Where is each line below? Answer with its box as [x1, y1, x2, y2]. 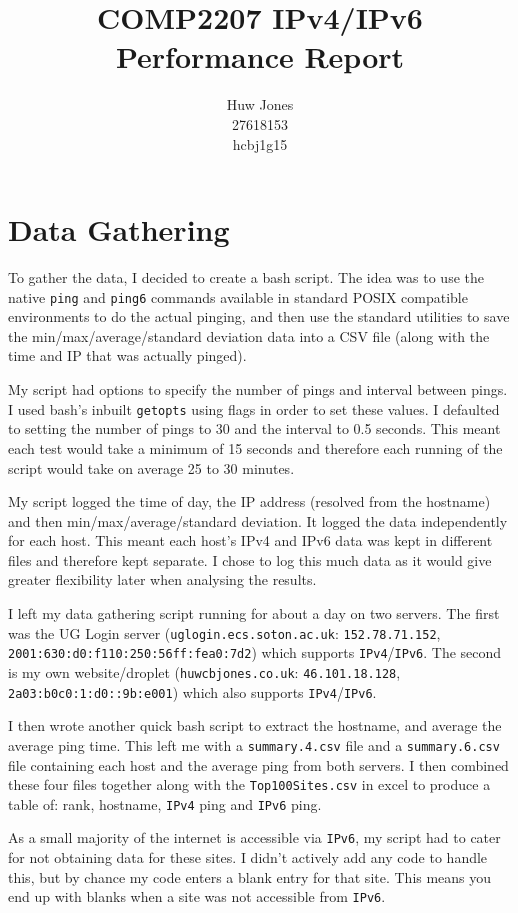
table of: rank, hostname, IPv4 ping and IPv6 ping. [8, 793, 322, 814]
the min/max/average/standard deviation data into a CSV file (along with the [8, 325, 490, 346]
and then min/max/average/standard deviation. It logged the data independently [8, 510, 508, 531]
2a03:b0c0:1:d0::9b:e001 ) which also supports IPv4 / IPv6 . [8, 681, 377, 702]
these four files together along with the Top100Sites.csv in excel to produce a [8, 774, 491, 795]
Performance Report [115, 36, 405, 77]
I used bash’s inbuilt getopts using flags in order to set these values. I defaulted [8, 398, 500, 419]
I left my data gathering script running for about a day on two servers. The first [8, 603, 500, 624]
